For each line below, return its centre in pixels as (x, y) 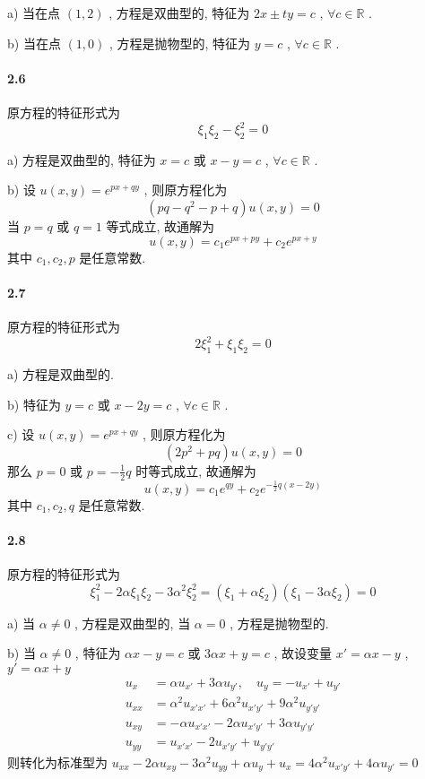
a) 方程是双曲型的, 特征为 (82, 159)
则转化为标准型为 (57, 762)
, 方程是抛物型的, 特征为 (180, 43)
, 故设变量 (303, 653)
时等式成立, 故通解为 (196, 470)
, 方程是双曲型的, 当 (133, 623)
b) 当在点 (34, 43)
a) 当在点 (34, 13)
